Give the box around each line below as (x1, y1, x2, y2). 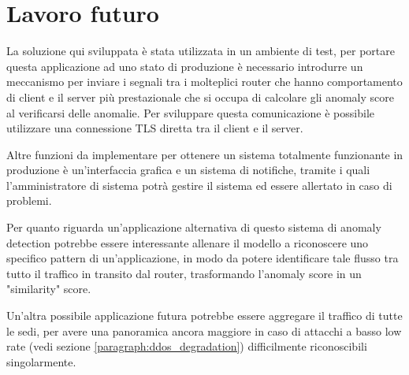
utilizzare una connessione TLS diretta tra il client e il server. (6, 120, 303, 136)
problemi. (6, 192, 52, 209)
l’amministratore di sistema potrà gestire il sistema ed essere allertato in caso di (6, 176, 392, 193)
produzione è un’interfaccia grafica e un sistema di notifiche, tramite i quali (6, 162, 370, 178)
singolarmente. (6, 353, 76, 369)
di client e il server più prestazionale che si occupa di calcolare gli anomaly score (6, 88, 394, 105)
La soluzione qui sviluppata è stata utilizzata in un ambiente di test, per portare (6, 43, 395, 59)
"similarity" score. (6, 280, 91, 297)
